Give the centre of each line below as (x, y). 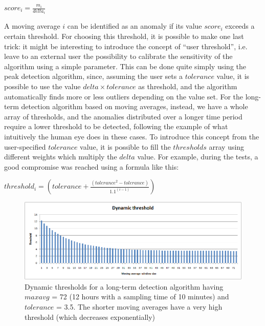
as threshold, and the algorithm (188, 86)
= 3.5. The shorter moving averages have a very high (139, 306)
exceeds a (240, 26)
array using (227, 146)
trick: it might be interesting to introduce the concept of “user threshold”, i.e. (126, 46)
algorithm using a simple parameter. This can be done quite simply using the (125, 66)
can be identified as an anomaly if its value (135, 26)
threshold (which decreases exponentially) (90, 317)
